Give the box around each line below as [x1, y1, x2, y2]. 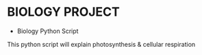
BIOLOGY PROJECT [7, 4, 120, 20]
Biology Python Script [16, 27, 79, 35]
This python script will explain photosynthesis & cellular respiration [7, 40, 196, 48]
